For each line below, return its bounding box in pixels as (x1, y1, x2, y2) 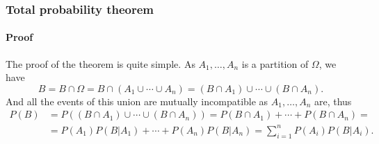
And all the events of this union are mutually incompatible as (6, 93, 268, 108)
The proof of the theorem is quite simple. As (6, 56, 195, 71)
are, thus (314, 93, 352, 108)
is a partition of (241, 56, 309, 71)
